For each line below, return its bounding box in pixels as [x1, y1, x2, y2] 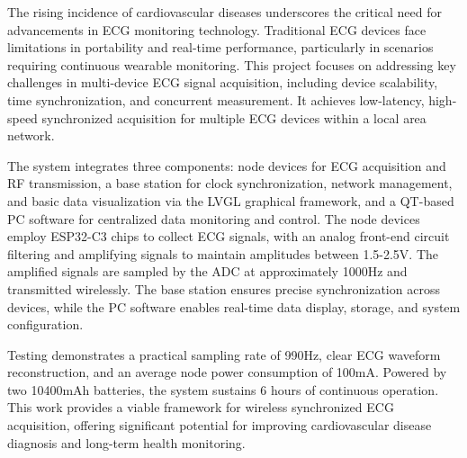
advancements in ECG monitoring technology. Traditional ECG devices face [7, 20, 427, 39]
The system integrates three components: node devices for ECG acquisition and [7, 156, 446, 175]
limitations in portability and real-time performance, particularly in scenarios [7, 38, 434, 57]
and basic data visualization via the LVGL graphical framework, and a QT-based [7, 191, 454, 210]
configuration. [7, 315, 84, 334]
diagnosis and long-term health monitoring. [7, 433, 246, 452]
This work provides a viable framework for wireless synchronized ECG [7, 398, 394, 417]
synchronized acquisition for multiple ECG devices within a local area [41, 108, 427, 127]
